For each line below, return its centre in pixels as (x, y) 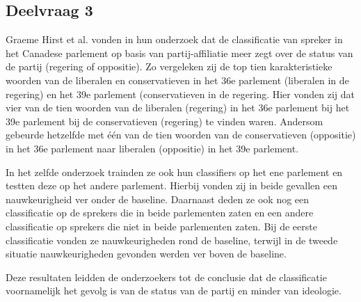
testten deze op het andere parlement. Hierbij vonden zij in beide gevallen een (171, 185)
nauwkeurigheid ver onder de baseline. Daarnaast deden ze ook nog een (158, 199)
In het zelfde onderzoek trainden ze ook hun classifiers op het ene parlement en (174, 172)
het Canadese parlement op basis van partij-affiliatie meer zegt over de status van (179, 53)
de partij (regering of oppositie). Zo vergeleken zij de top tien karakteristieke (169, 66)
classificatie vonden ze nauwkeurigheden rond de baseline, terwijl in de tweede (172, 240)
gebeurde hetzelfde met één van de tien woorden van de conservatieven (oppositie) (181, 135)
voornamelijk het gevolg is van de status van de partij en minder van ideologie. (174, 291)
